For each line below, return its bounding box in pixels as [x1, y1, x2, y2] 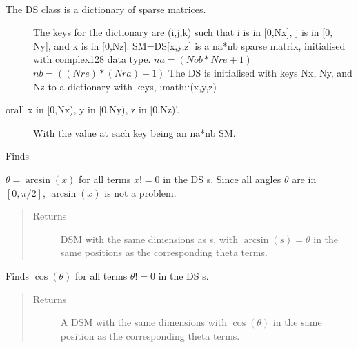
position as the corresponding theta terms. [60, 328, 240, 342]
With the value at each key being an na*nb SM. [33, 125, 236, 139]
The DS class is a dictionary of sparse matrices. [6, 1, 206, 16]
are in [292, 171, 317, 186]
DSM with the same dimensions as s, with [60, 231, 239, 246]
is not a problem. [104, 185, 177, 200]
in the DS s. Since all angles [163, 171, 281, 186]
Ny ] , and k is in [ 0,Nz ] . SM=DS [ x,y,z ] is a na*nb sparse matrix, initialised [33, 38, 346, 52]
